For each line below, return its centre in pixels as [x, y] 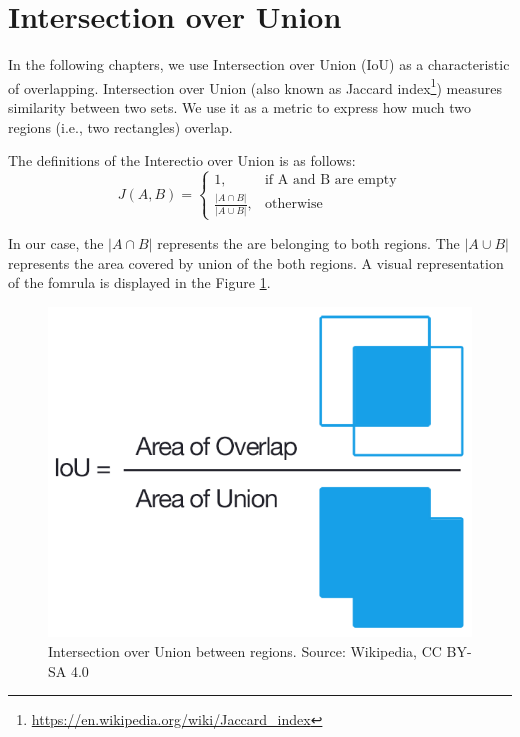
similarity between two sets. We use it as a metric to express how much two [239, 106]
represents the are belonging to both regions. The [308, 242]
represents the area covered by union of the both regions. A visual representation [256, 262]
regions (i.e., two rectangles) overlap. [120, 126]
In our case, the [56, 242]
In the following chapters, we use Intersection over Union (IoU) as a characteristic [259, 64]
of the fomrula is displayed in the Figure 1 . [139, 282]
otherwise [293, 204]
